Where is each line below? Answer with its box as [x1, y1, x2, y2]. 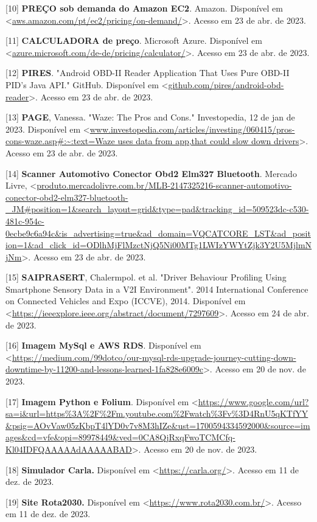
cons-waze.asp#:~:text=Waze [5, 134, 115, 147]
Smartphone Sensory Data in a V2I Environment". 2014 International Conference [5, 282, 308, 295]
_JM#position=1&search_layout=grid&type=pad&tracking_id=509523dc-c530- [5, 203, 309, 215]
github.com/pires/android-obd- [168, 78, 284, 91]
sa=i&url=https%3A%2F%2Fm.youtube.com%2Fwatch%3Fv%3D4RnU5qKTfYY [5, 407, 308, 420]
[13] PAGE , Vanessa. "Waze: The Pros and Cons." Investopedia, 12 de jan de [5, 111, 295, 124]
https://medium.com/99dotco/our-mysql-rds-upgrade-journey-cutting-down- [12, 350, 296, 363]
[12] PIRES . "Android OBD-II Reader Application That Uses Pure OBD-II [5, 66, 290, 79]
